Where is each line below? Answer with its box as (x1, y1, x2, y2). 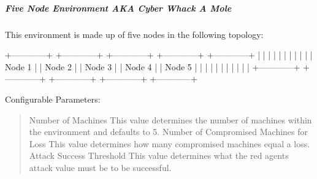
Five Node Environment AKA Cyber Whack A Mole (5, 1, 232, 14)
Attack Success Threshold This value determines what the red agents (29, 149, 289, 162)
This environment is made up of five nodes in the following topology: (5, 27, 264, 40)
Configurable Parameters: (5, 92, 101, 105)
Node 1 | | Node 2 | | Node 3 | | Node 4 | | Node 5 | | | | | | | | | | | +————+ (5, 60, 300, 73)
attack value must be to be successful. (29, 161, 172, 174)
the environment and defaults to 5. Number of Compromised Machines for (29, 125, 308, 138)
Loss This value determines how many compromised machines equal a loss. (29, 137, 310, 150)
